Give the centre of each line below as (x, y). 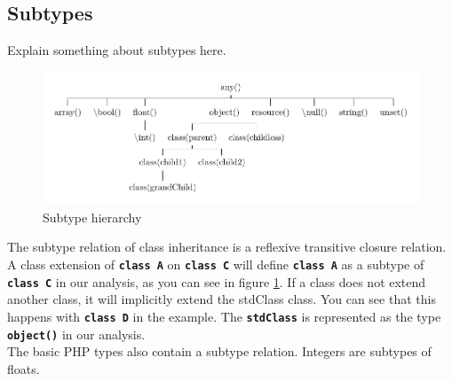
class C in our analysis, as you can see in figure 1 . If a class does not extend (217, 281)
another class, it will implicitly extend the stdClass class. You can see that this (222, 299)
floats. (24, 368)
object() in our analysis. (76, 334)
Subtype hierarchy (92, 217)
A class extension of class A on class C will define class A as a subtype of (216, 264)
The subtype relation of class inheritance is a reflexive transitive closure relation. (227, 247)
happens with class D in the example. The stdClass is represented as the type (224, 316)
